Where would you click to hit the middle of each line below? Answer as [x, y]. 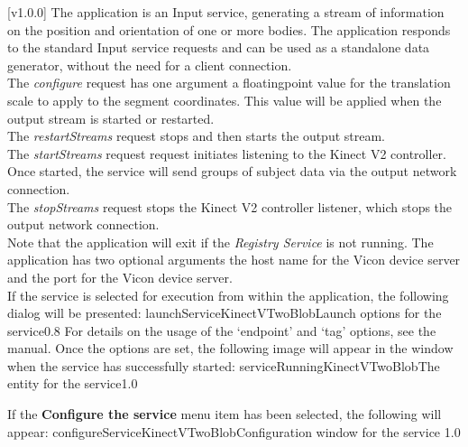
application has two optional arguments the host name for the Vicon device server [234, 260]
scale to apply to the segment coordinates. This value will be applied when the [225, 100]
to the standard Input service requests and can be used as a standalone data [219, 47]
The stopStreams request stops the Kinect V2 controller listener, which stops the [230, 206]
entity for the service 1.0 [73, 383]
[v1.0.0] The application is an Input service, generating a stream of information [226, 12]
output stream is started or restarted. [111, 118]
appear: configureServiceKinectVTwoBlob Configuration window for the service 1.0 [234, 431]
